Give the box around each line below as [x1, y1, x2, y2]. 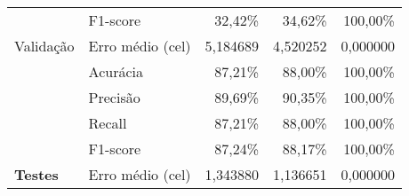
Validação [14, 35, 75, 56]
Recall [88, 113, 127, 133]
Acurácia [88, 61, 143, 82]
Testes [14, 164, 59, 184]
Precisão [88, 87, 140, 107]
